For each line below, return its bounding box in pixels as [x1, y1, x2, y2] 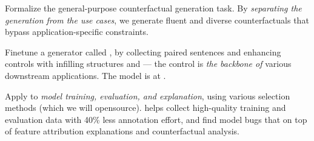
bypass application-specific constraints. [5, 25, 149, 38]
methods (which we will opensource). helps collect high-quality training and [5, 101, 286, 114]
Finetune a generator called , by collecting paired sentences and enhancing [5, 45, 281, 58]
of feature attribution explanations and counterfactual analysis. [5, 125, 239, 137]
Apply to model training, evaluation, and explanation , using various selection [5, 89, 290, 102]
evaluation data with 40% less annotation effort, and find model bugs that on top [5, 113, 307, 125]
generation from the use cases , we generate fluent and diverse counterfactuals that [5, 13, 309, 26]
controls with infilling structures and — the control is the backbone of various [5, 57, 292, 70]
